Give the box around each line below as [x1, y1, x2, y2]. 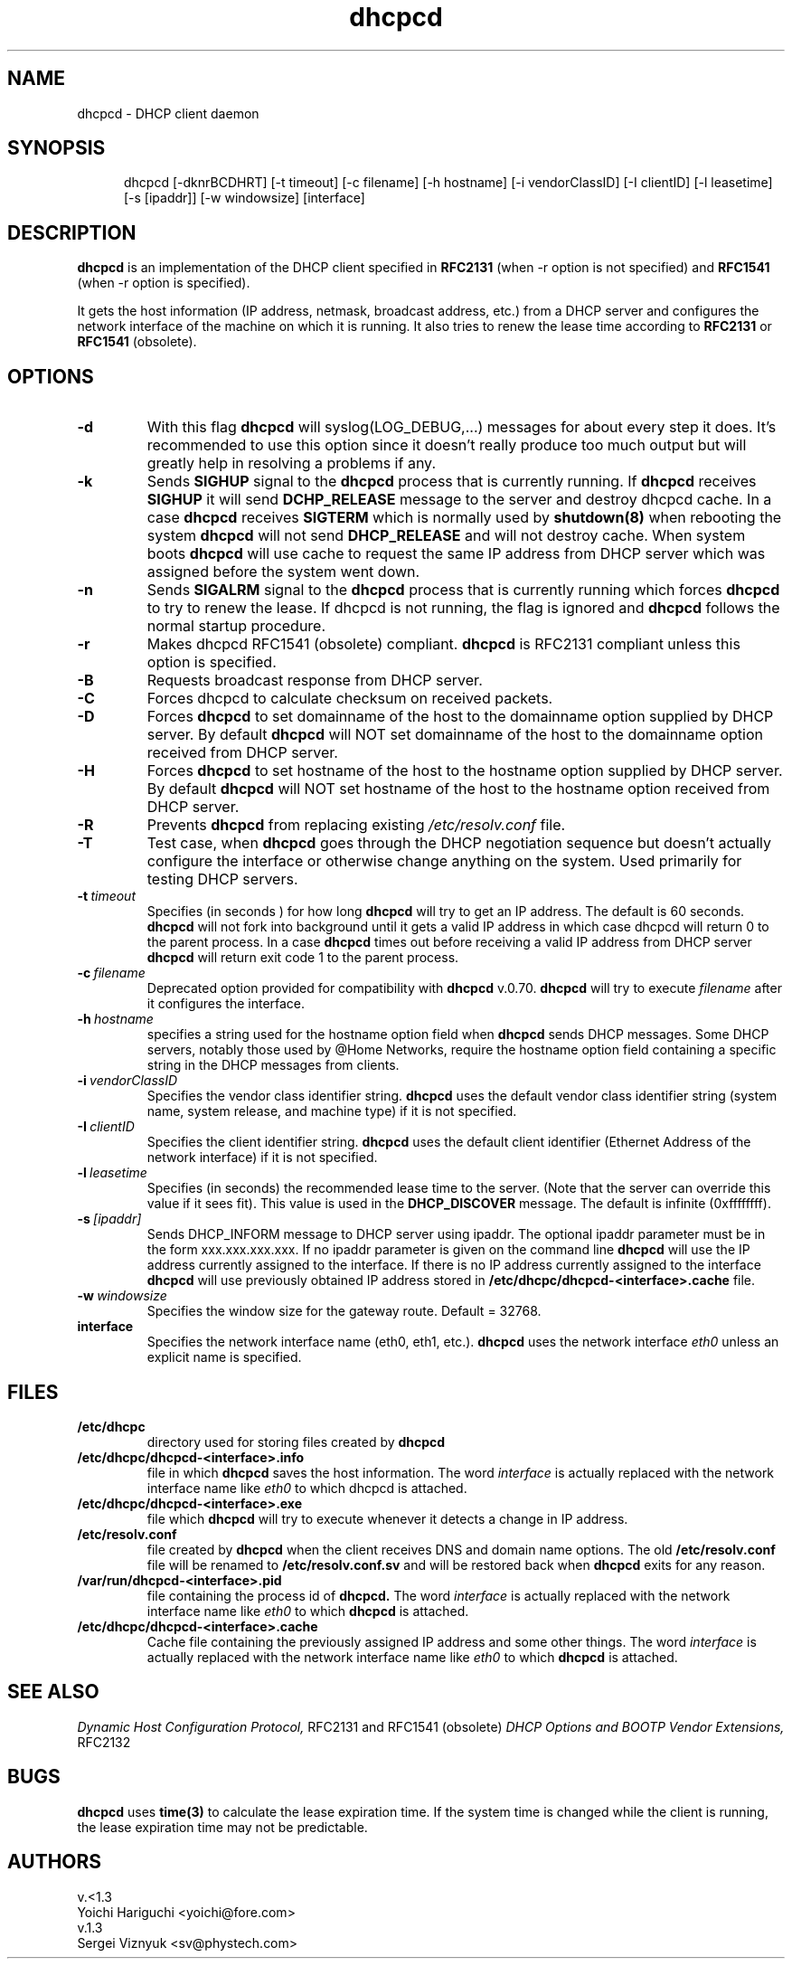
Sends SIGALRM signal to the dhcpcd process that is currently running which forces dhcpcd [146, 581, 780, 600]
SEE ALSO [7, 1680, 99, 1704]
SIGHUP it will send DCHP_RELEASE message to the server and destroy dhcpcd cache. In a [146, 490, 772, 509]
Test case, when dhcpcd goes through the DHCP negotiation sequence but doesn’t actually [146, 834, 772, 853]
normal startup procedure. [146, 617, 326, 636]
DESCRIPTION [7, 221, 137, 244]
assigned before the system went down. [146, 562, 420, 581]
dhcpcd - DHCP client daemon [77, 105, 259, 121]
